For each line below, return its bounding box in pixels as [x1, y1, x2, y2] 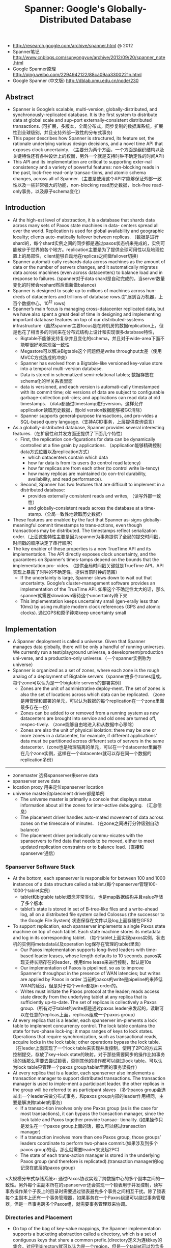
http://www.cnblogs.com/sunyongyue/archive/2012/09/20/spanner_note [12, 54, 165, 61]
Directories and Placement [5, 1214, 73, 1221]
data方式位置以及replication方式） [20, 449, 92, 455]
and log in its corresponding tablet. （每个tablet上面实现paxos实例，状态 [12, 934, 165, 940]
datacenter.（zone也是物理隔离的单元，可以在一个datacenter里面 [20, 744, 158, 750]
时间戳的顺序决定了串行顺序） [12, 540, 75, 546]
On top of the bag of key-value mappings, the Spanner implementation [12, 1225, 161, 1231]
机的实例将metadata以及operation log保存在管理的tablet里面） [12, 940, 144, 947]
